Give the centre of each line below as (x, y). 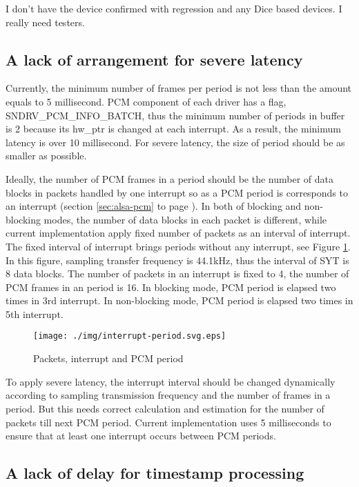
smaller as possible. (46, 156)
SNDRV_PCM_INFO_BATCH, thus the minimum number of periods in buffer (175, 115)
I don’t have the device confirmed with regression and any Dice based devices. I (174, 8)
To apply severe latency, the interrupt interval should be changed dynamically (171, 381)
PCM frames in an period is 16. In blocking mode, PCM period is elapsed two (171, 287)
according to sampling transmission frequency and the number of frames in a (168, 395)
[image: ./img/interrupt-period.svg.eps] (130, 336)
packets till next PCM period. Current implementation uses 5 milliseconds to (168, 422)
